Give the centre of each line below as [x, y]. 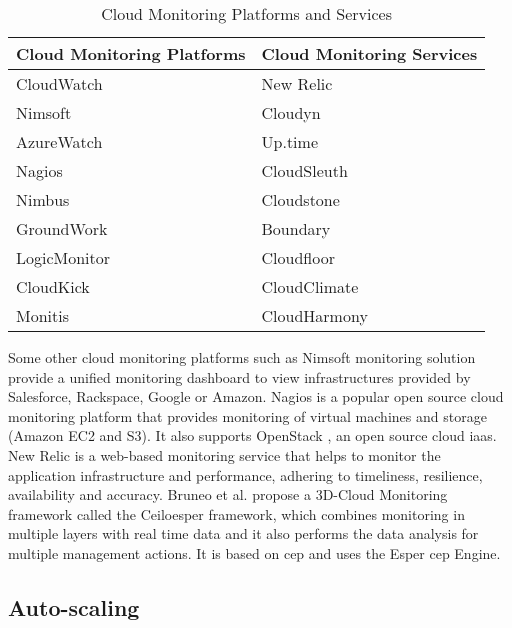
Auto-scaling [74, 606]
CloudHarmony [314, 315]
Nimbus [43, 199]
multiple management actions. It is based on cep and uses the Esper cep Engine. [254, 552]
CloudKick [53, 286]
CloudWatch [59, 83]
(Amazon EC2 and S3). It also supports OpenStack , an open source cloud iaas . [252, 435]
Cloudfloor [298, 257]
